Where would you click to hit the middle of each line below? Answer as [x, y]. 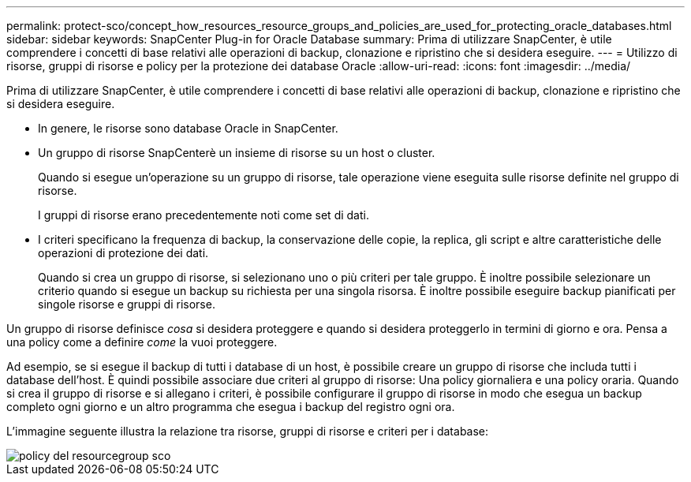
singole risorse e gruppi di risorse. [127, 304]
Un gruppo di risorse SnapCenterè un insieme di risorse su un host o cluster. [237, 153]
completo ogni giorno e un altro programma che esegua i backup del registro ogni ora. [231, 407]
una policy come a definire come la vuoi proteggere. [142, 342]
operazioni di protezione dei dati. [123, 253]
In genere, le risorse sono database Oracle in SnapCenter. [188, 128]
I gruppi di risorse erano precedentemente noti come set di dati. [204, 215]
